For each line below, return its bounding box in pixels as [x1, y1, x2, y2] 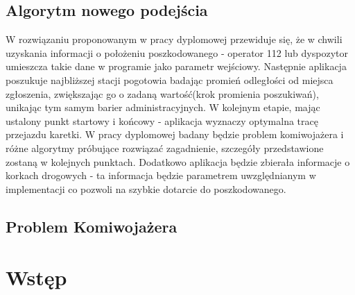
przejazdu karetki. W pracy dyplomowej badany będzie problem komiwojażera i [6, 127, 344, 142]
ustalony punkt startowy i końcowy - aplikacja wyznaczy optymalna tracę [6, 113, 318, 128]
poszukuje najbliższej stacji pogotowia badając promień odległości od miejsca [6, 72, 334, 87]
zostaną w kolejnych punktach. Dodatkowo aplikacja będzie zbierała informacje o [6, 154, 350, 169]
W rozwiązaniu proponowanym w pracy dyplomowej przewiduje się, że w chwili [6, 32, 343, 47]
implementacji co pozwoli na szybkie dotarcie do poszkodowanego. [6, 181, 286, 196]
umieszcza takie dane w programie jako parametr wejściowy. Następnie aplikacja [6, 59, 347, 74]
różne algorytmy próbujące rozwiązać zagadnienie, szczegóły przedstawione [6, 140, 324, 155]
